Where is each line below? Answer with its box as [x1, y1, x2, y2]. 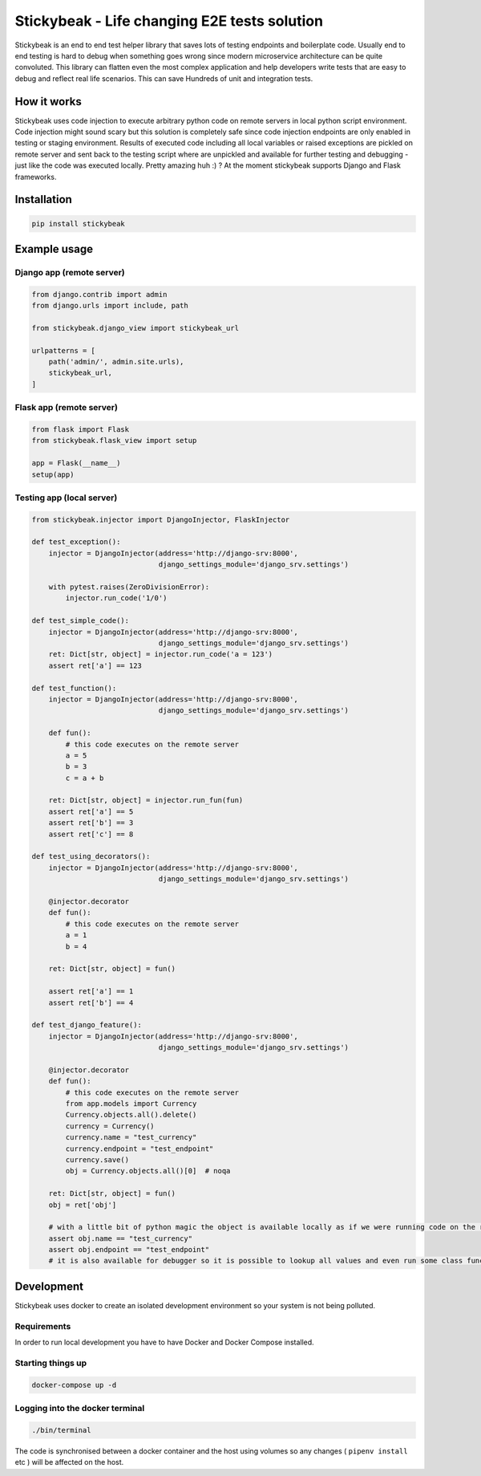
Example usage [14, 242, 94, 256]
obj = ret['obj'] [48, 1200, 117, 1210]
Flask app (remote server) [14, 402, 118, 413]
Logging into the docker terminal [14, 1403, 145, 1414]
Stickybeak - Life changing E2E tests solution [14, 12, 324, 30]
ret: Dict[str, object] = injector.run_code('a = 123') [48, 650, 273, 659]
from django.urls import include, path [31, 301, 188, 311]
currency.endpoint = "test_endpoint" [65, 1144, 214, 1153]
